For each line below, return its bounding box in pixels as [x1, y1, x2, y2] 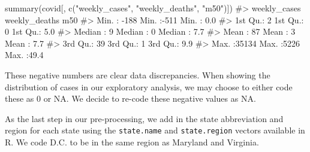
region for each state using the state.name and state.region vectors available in [5, 124, 305, 136]
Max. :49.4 [5, 48, 44, 61]
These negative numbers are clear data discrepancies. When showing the [5, 68, 270, 81]
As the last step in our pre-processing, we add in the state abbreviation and [5, 112, 284, 124]
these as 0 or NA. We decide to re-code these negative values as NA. [5, 92, 256, 105]
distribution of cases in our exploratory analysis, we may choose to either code [5, 80, 293, 93]
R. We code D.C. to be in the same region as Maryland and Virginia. [5, 136, 259, 148]
